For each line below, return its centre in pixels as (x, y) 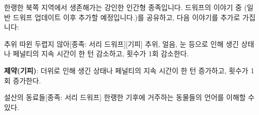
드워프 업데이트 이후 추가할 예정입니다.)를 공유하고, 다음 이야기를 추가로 (126, 17)
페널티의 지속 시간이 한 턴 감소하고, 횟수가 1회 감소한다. (101, 53)
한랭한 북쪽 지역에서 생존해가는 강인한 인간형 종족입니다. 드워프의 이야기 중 (123, 7)
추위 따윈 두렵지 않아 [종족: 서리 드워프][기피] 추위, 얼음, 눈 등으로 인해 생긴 (121, 43)
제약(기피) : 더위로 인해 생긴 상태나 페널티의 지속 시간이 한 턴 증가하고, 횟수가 (126, 70)
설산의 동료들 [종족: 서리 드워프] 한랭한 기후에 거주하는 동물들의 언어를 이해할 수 (129, 97)
